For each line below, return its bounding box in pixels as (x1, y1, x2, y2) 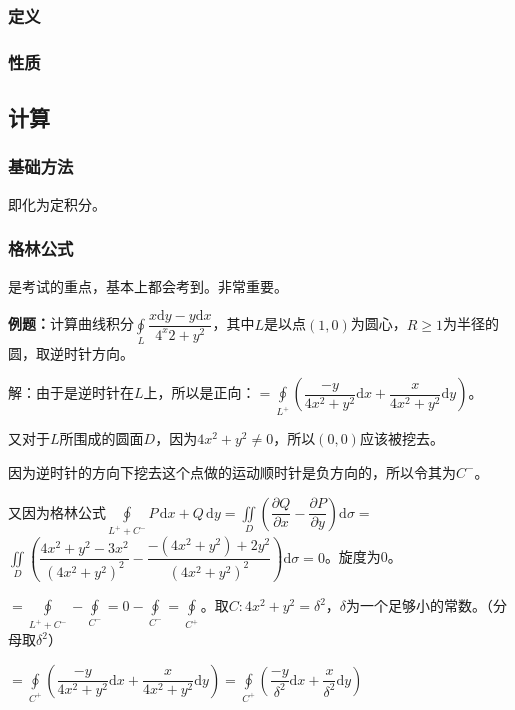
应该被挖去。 (359, 428, 444, 449)
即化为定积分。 (8, 193, 106, 214)
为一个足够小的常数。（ (346, 595, 494, 616)
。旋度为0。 (324, 546, 402, 567)
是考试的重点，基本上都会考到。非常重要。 (8, 275, 288, 296)
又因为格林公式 (8, 501, 106, 522)
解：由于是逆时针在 (8, 382, 134, 403)
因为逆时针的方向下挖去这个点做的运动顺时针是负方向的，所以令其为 (8, 461, 456, 482)
